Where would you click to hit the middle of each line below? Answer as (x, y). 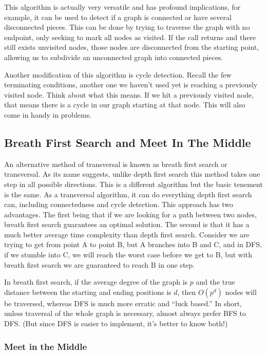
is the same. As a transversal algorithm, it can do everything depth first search (128, 194)
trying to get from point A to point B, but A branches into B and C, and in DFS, (133, 244)
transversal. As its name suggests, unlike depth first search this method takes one (132, 174)
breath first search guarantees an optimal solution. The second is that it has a (127, 224)
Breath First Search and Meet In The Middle (128, 142)
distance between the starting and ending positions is (88, 292)
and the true (215, 282)
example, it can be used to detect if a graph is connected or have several (118, 17)
